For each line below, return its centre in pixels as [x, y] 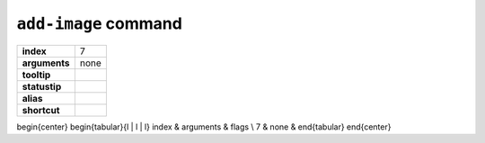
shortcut [41, 110]
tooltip [36, 75]
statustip [42, 86]
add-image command [100, 23]
